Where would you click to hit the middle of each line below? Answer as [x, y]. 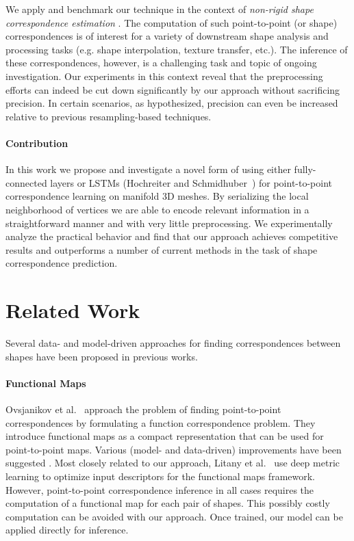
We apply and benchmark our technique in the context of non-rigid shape [160, 9]
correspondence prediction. [62, 263]
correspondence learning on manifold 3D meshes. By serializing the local [157, 196]
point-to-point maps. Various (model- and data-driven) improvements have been [174, 449]
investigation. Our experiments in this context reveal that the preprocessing [164, 76]
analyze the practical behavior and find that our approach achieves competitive [172, 236]
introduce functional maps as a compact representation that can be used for [165, 436]
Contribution [37, 143]
